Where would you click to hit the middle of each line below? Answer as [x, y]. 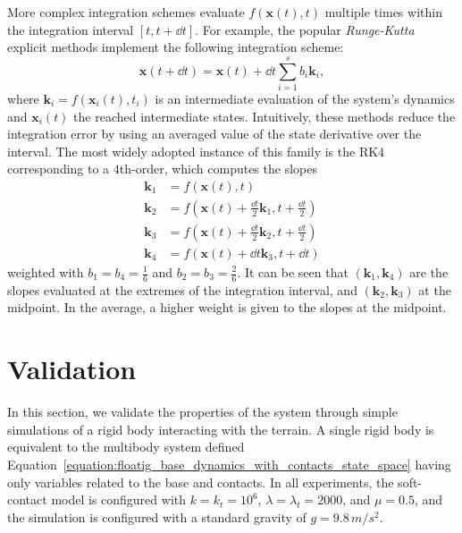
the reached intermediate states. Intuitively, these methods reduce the [265, 116]
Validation [72, 369]
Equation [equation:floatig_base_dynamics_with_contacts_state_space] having [229, 464]
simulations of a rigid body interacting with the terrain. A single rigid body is [221, 429]
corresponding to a [59, 169]
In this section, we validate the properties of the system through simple [202, 412]
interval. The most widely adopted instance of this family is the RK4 [196, 151]
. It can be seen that [293, 272]
